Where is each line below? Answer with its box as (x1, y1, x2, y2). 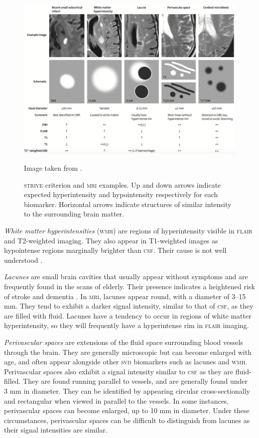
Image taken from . (24, 163, 82, 173)
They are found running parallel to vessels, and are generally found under (23, 376, 248, 386)
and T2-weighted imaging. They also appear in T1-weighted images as (4, 235, 218, 245)
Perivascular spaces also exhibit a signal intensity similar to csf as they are (4, 366, 234, 376)
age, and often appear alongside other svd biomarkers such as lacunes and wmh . (4, 356, 248, 367)
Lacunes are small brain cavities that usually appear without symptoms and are (4, 271, 248, 282)
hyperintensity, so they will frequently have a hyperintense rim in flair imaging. (4, 320, 249, 330)
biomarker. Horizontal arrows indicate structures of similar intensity (24, 199, 232, 209)
